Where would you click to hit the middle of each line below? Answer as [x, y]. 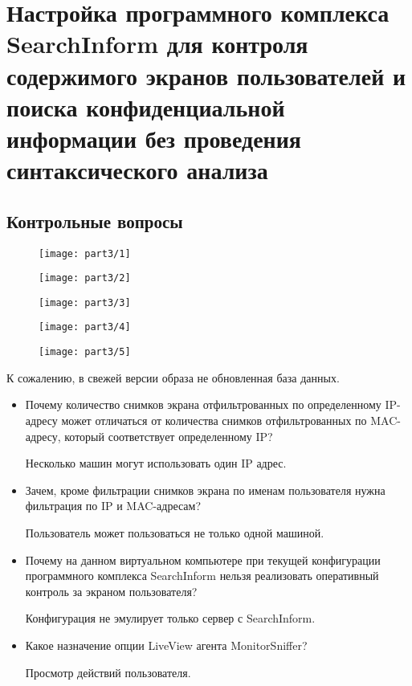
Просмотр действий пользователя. [108, 672]
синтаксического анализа [137, 170]
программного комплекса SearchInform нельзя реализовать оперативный [202, 576]
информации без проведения [154, 138]
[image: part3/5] [85, 352]
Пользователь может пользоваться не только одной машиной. [175, 532]
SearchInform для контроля [157, 44]
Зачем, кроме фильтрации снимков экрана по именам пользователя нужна [205, 490]
